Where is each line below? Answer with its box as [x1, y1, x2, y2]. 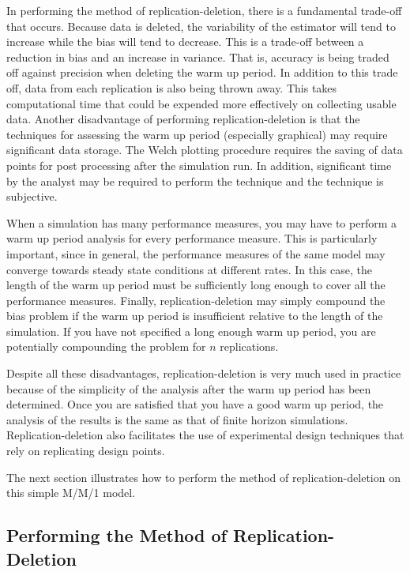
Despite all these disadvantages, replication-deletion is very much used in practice [6, 365, 401, 382]
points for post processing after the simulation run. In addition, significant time [6, 156, 392, 173]
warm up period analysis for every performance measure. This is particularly [6, 230, 378, 246]
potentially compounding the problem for [6, 338, 206, 355]
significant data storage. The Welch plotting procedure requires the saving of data [6, 141, 403, 158]
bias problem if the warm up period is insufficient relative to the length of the [6, 307, 383, 324]
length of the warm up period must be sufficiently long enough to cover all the [6, 277, 386, 293]
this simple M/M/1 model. [6, 484, 136, 501]
